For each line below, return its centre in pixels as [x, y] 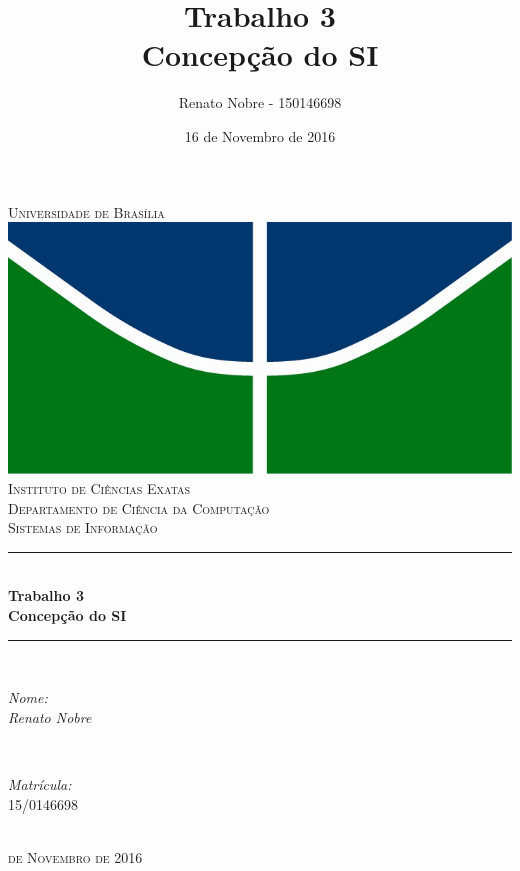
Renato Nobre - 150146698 [260, 102]
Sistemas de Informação [83, 527]
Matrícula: [40, 783]
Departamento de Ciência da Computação [139, 507]
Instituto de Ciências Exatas [99, 488]
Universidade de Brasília [86, 211]
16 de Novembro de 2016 [260, 135]
